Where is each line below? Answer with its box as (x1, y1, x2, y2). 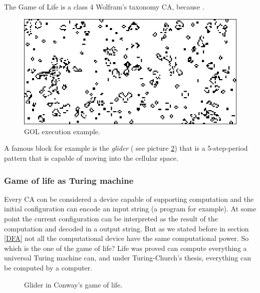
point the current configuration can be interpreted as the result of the (4, 213, 218, 223)
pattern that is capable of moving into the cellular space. (4, 152, 178, 163)
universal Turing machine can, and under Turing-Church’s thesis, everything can (4, 252, 251, 263)
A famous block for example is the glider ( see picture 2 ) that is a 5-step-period (4, 143, 248, 153)
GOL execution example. (24, 126, 100, 136)
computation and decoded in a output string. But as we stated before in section (4, 223, 249, 233)
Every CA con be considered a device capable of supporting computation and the (4, 193, 254, 204)
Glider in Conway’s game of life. (24, 279, 123, 289)
